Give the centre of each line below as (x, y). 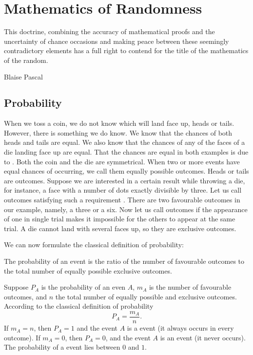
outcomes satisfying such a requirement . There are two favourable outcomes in (122, 200)
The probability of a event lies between (62, 347)
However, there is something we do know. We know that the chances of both (118, 132)
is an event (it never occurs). (203, 337)
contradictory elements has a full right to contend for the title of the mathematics (126, 50)
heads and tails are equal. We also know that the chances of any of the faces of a (125, 142)
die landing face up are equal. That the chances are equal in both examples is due (126, 152)
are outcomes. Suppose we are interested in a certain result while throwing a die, (125, 180)
